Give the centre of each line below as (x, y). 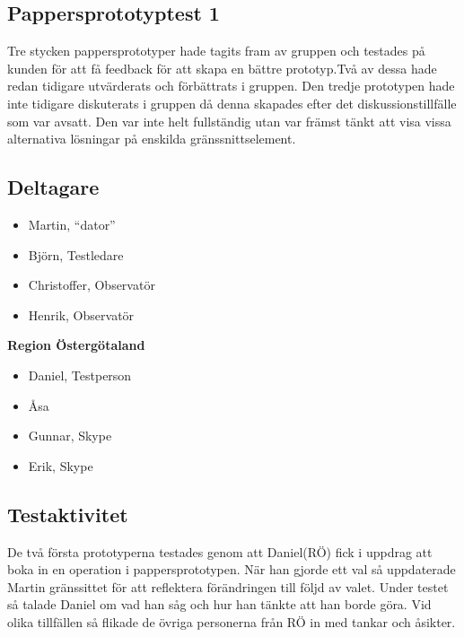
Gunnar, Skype (70, 436)
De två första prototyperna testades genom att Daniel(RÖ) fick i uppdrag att (220, 551)
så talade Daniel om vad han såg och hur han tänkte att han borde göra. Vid (219, 604)
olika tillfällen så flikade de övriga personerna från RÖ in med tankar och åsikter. (232, 621)
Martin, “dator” (72, 224)
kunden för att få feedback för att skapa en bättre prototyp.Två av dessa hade (222, 68)
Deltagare (53, 187)
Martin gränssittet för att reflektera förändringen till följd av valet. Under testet (228, 586)
